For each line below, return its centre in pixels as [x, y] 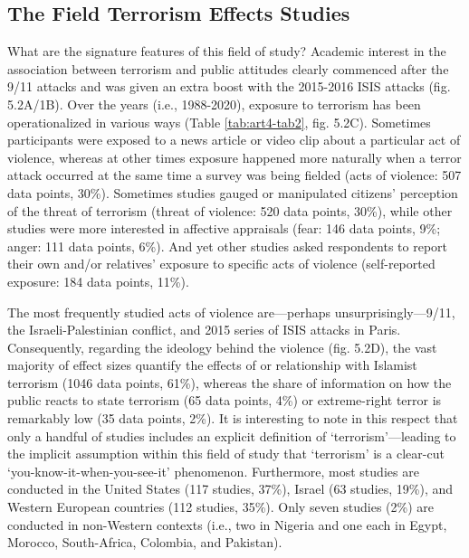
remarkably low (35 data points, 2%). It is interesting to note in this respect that [233, 418]
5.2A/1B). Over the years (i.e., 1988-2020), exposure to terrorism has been [214, 104]
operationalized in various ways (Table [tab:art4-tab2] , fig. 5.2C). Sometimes [219, 122]
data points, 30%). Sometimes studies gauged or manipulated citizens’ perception [233, 192]
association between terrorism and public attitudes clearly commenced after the [228, 68]
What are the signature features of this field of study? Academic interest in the [227, 51]
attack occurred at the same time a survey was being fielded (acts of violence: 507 [234, 175]
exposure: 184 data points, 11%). [98, 281]
